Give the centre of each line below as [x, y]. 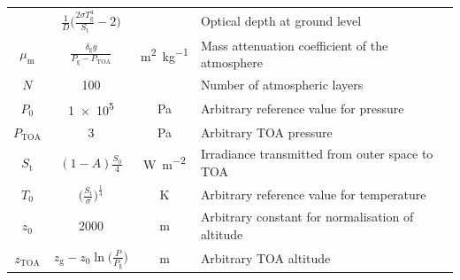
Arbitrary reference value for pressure [302, 108]
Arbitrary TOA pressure [266, 132]
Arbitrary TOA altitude [265, 258]
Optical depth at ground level [281, 20]
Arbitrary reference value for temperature [313, 194]
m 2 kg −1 [165, 54]
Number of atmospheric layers [282, 85]
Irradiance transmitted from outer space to [317, 154]
